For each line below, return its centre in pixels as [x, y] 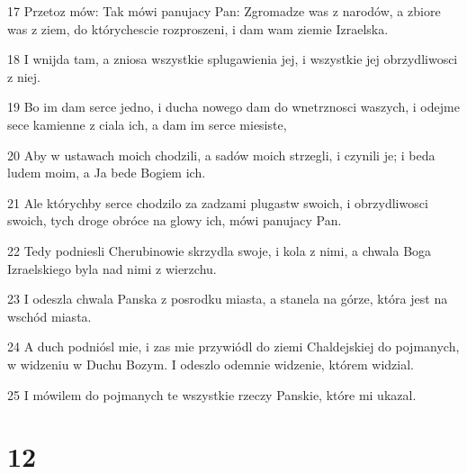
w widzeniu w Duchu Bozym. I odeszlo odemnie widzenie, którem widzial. [211, 364]
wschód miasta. [49, 316]
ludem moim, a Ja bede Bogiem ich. [107, 173]
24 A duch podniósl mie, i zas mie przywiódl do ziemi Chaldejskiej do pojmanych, [233, 346]
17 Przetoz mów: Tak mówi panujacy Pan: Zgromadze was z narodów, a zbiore [224, 11]
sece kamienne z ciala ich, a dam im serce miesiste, [147, 124]
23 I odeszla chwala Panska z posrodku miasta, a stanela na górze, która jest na [228, 299]
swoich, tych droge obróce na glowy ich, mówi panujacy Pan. [175, 220]
